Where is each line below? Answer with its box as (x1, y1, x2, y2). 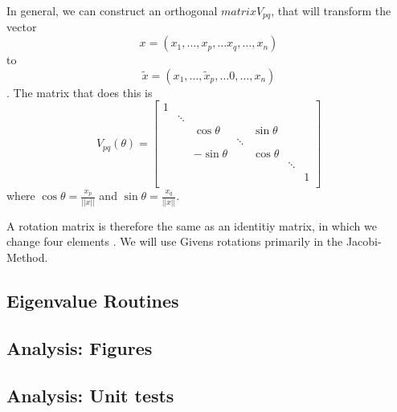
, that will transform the (271, 2, 391, 18)
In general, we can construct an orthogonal (6, 2, 218, 18)
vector (6, 18, 37, 35)
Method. (6, 248, 48, 265)
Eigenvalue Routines (6, 288, 179, 312)
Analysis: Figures (6, 335, 153, 360)
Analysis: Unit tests (6, 382, 174, 407)
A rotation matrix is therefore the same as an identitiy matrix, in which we (6, 217, 377, 234)
